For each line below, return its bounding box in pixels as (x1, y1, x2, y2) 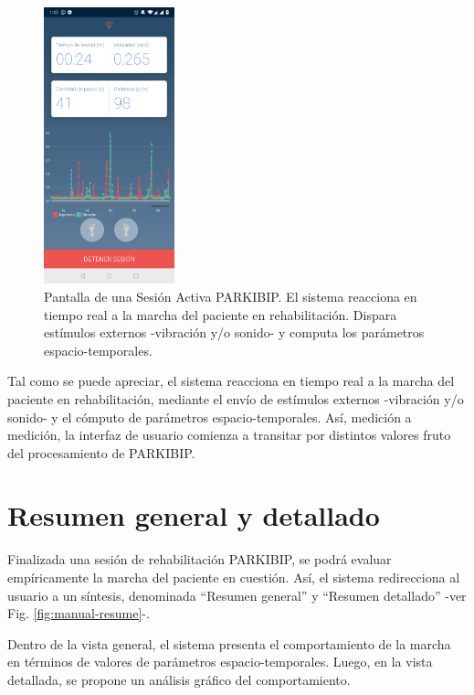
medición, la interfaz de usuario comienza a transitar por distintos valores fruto (7, 425, 451, 444)
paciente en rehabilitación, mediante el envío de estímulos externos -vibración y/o (7, 389, 464, 408)
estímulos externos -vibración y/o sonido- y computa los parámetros (44, 323, 425, 342)
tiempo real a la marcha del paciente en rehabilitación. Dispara (44, 305, 397, 324)
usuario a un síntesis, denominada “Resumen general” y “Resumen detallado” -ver (7, 585, 467, 604)
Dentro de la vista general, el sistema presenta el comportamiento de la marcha (7, 634, 451, 653)
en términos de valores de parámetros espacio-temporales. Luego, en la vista (7, 652, 433, 671)
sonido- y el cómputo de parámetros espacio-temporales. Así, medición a (7, 407, 412, 426)
